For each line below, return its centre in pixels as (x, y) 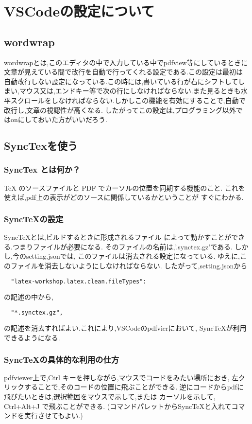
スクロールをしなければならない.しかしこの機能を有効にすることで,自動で (128, 100)
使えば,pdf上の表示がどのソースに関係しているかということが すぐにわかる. (124, 197)
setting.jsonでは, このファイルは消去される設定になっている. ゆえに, (133, 256)
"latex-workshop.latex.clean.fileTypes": (79, 281)
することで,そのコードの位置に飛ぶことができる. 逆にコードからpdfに (134, 387)
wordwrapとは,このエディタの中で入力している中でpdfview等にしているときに (126, 62)
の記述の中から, (29, 297)
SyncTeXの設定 (34, 219)
